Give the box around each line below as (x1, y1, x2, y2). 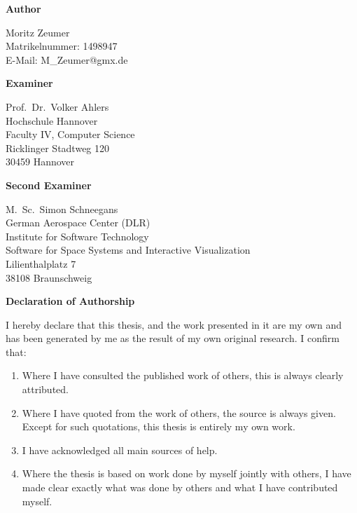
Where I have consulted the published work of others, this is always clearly (22, 368, 344, 383)
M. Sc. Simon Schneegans (6, 201, 118, 216)
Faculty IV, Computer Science (6, 127, 135, 142)
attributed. (22, 382, 69, 397)
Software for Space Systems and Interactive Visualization (6, 242, 251, 257)
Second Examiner (6, 177, 92, 192)
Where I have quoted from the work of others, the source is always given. (22, 405, 336, 420)
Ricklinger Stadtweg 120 (6, 140, 110, 155)
